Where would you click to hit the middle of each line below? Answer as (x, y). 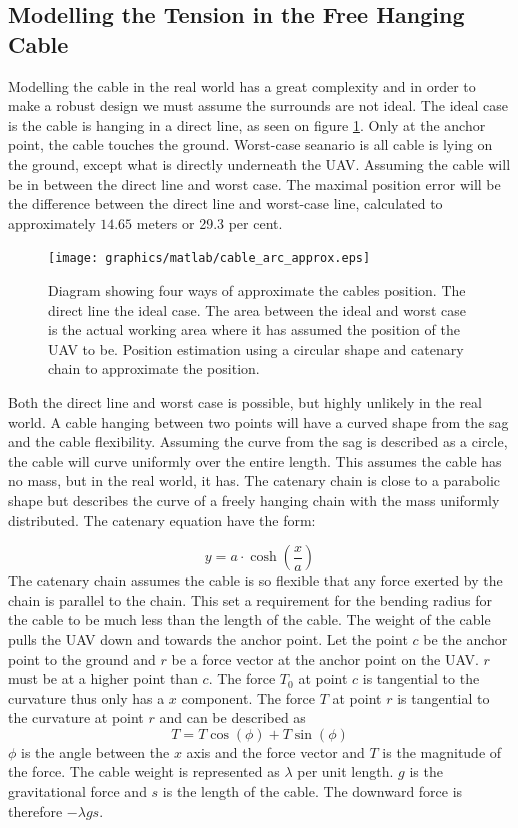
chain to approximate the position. (154, 368)
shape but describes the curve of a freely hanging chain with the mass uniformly (254, 499)
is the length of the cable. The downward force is (312, 791)
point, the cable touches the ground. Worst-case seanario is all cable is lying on (250, 144)
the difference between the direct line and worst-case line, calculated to (225, 203)
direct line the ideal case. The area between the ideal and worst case (257, 309)
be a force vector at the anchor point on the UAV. (325, 658)
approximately (52, 222)
